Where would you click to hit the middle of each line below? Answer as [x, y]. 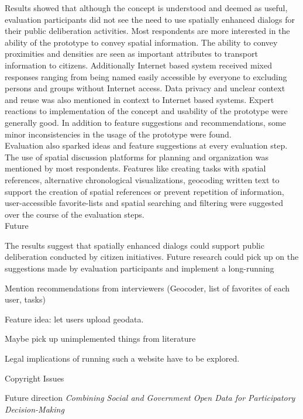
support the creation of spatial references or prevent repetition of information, [144, 191]
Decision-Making [35, 409]
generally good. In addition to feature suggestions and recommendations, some [145, 122]
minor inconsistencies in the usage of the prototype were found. [118, 134]
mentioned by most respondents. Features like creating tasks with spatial [135, 168]
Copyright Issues [35, 378]
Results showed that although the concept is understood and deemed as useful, [146, 8]
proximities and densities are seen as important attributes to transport [131, 54]
